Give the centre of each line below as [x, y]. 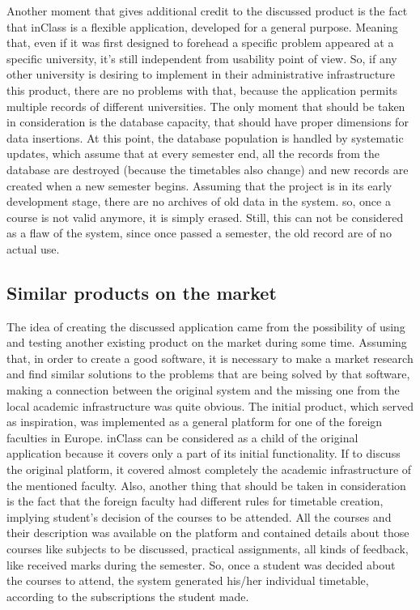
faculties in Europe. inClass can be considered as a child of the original [182, 437]
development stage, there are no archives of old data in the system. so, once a [199, 201]
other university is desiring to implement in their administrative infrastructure [201, 74]
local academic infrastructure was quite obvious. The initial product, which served [210, 405]
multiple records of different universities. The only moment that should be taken [206, 106]
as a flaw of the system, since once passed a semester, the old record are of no [199, 233]
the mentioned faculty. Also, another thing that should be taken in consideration [206, 485]
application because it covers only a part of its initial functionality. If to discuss [204, 453]
